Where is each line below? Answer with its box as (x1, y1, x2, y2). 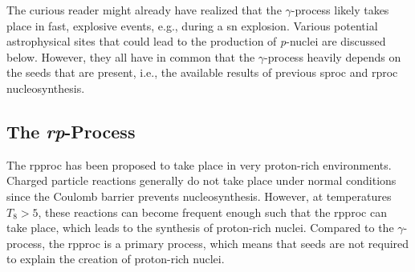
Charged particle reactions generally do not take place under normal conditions (6, 172, 397, 189)
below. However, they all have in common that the (6, 48, 255, 65)
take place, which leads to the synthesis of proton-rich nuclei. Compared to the (6, 219, 394, 236)
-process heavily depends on (264, 48, 401, 65)
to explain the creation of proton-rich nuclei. (6, 250, 225, 267)
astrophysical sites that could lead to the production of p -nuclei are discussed (6, 33, 386, 50)
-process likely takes (291, 2, 389, 18)
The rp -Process (6, 118, 136, 143)
